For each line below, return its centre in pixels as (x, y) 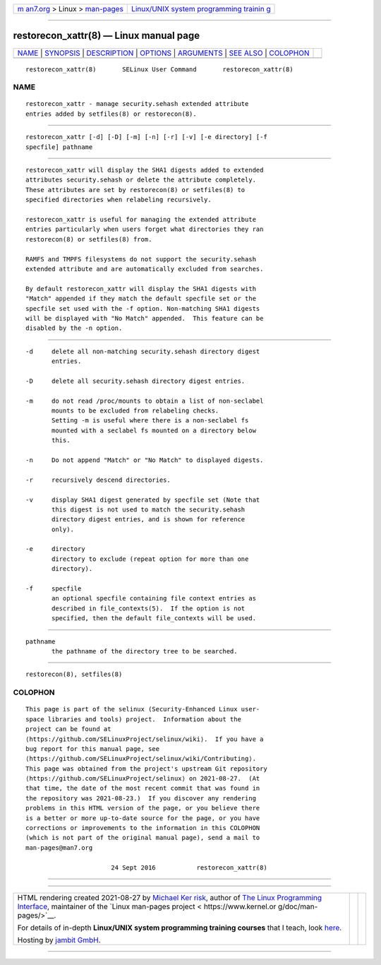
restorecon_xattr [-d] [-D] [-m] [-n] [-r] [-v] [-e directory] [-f (146, 137)
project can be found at (68, 729)
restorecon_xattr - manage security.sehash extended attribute (137, 104)
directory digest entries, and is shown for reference (149, 520)
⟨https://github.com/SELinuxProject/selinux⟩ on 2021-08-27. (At (143, 778)
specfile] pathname (59, 147)
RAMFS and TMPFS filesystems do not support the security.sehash (141, 259)
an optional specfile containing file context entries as (154, 598)
